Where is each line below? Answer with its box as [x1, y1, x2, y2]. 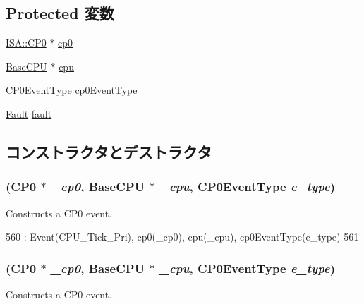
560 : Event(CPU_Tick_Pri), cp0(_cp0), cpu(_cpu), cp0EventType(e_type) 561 [6, 229, 359, 244]
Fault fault [6, 106, 52, 121]
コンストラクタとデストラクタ [6, 140, 212, 162]
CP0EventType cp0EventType [6, 83, 138, 97]
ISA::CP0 [6, 35, 47, 50]
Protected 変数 [6, 2, 114, 24]
